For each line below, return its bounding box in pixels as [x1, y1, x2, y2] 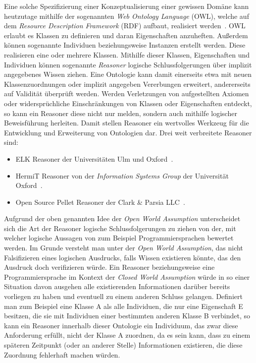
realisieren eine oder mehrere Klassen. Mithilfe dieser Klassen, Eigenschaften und [4, 49, 250, 60]
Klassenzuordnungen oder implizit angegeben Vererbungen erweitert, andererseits [4, 78, 251, 89]
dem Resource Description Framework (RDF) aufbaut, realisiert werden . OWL [4, 20, 246, 31]
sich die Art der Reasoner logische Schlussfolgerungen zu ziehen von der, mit [4, 223, 236, 233]
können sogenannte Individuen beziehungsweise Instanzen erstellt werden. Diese [4, 40, 246, 50]
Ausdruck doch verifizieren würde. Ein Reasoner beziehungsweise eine [4, 262, 215, 272]
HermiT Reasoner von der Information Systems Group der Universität [15, 170, 229, 181]
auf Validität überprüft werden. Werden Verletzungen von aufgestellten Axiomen [4, 88, 249, 99]
